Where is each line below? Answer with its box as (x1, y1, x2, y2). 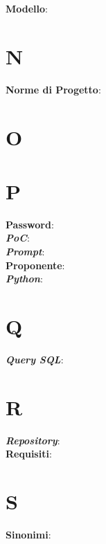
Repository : (6, 433, 60, 447)
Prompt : (6, 244, 45, 258)
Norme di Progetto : (6, 82, 101, 96)
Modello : (6, 1, 48, 15)
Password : (6, 217, 54, 231)
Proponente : (6, 257, 65, 272)
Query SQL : (6, 352, 64, 366)
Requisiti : (6, 446, 52, 461)
